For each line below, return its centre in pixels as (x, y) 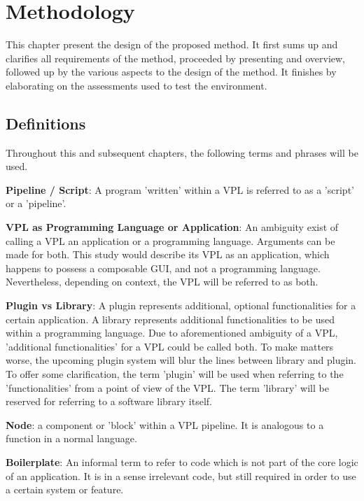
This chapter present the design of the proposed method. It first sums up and (172, 44)
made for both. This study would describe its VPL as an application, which (168, 254)
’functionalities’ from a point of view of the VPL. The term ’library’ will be (167, 387)
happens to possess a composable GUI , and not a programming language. (163, 268)
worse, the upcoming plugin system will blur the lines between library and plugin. (181, 360)
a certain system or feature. (65, 489)
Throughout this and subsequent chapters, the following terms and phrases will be (182, 152)
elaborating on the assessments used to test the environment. (136, 85)
